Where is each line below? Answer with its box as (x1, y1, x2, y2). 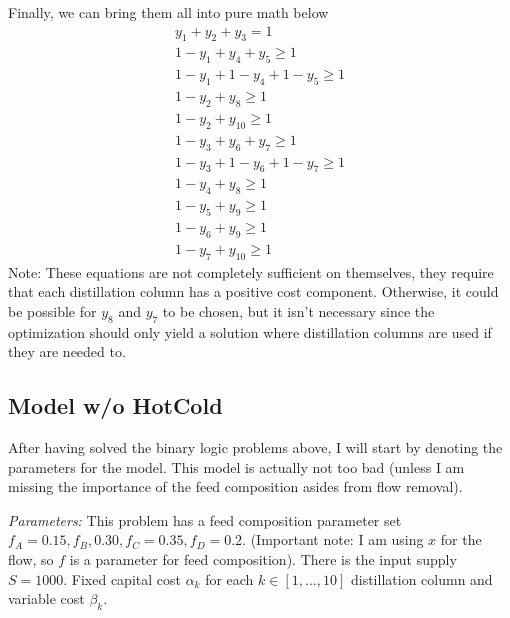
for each (205, 568, 254, 589)
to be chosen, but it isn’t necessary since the (162, 300, 435, 321)
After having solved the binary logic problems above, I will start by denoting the (8, 437, 503, 458)
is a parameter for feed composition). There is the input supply (69, 549, 457, 570)
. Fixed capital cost (63, 568, 181, 589)
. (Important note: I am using (242, 529, 424, 550)
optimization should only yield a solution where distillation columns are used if (8, 321, 492, 342)
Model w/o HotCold (8, 390, 223, 421)
